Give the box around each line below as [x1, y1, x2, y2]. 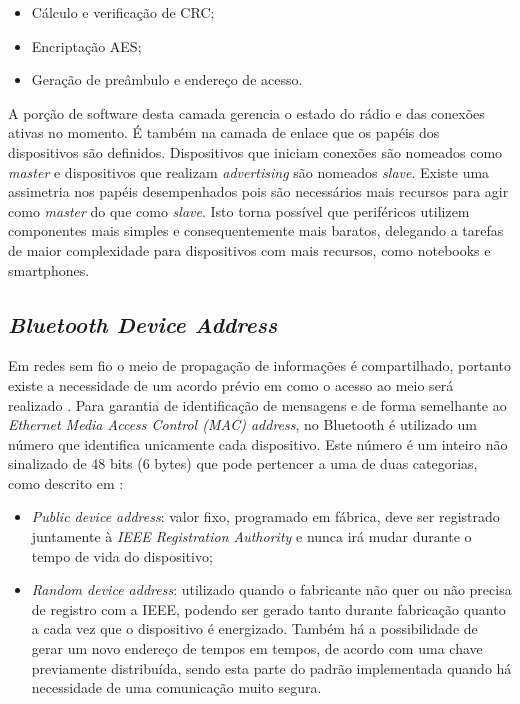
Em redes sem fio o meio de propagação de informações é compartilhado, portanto [8, 355, 512, 376]
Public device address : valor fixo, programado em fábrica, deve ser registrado [31, 506, 500, 527]
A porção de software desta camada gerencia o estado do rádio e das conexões [8, 102, 485, 123]
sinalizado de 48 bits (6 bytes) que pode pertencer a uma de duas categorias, [8, 453, 478, 474]
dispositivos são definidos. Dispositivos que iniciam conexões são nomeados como [8, 141, 503, 162]
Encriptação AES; [31, 35, 142, 56]
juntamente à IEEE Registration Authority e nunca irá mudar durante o [31, 526, 472, 547]
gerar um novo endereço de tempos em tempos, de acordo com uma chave [31, 638, 483, 659]
